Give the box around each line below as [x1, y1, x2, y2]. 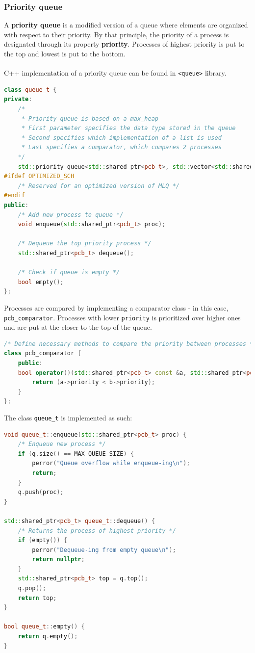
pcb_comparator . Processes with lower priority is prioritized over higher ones [4, 312, 241, 322]
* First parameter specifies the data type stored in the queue [21, 125, 236, 132]
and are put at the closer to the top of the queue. [4, 322, 152, 332]
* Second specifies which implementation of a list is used [21, 134, 222, 141]
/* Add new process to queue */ [18, 211, 124, 218]
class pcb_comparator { [4, 350, 81, 357]
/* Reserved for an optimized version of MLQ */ [18, 182, 179, 189]
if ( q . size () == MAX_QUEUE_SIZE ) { [18, 450, 134, 457]
